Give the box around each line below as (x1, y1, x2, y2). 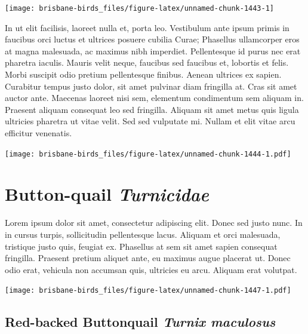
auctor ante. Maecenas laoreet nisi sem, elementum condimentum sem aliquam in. (5, 91, 304, 104)
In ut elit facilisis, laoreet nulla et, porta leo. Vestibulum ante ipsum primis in (5, 21, 289, 33)
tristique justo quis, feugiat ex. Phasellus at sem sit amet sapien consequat (5, 240, 278, 252)
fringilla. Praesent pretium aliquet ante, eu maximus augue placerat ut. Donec (5, 252, 291, 264)
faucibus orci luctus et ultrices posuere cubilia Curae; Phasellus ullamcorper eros (5, 33, 300, 45)
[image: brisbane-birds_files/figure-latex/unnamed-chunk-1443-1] (5, 4, 275, 13)
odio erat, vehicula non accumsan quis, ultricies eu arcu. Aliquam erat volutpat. (5, 263, 297, 275)
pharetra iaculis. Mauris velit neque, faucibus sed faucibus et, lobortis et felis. (5, 56, 289, 69)
